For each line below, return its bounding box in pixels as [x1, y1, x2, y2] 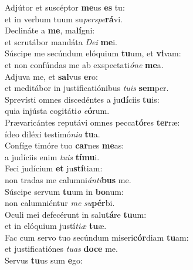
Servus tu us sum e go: [5, 254, 83, 266]
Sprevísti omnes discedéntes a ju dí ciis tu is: [5, 93, 160, 105]
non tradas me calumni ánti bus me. [5, 173, 131, 185]
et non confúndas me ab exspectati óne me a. [5, 58, 164, 70]
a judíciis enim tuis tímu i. [5, 150, 100, 163]
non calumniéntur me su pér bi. [5, 197, 115, 209]
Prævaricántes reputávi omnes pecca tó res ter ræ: [5, 116, 180, 128]
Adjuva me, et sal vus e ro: [5, 70, 98, 82]
